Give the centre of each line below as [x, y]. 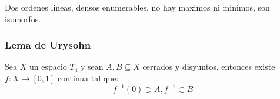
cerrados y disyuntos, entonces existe [209, 66]
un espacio [48, 66]
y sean [92, 66]
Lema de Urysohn [48, 45]
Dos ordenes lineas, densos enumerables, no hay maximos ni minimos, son [137, 7]
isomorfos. [23, 18]
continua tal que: [88, 78]
